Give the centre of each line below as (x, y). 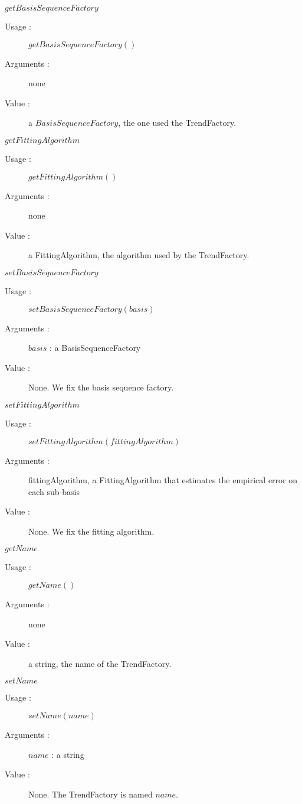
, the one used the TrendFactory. (177, 123)
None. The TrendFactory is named (91, 794)
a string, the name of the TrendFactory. (100, 663)
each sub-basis (54, 491)
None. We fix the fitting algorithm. (91, 531)
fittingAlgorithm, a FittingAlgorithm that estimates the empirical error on (163, 480)
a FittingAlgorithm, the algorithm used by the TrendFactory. (139, 255)
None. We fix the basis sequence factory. (101, 387)
